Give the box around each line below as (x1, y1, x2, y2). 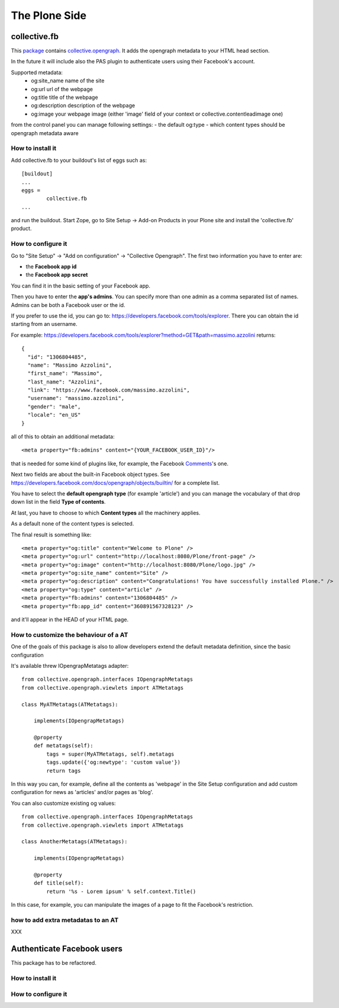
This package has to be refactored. (11, 959, 97, 967)
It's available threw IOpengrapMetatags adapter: (11, 662, 129, 669)
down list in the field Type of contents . (11, 498, 106, 505)
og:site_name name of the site (31, 77, 105, 84)
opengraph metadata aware (11, 129, 79, 136)
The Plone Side (11, 9, 87, 22)
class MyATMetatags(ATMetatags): (21, 701, 118, 708)
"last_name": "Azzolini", (27, 378, 103, 385)
